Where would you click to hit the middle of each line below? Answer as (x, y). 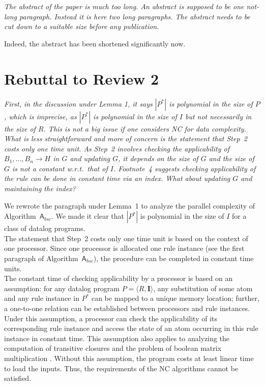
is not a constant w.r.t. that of (60, 168)
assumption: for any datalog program (62, 288)
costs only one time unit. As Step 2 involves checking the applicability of (117, 148)
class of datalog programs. (45, 228)
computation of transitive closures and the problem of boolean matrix (113, 348)
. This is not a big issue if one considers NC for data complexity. (145, 128)
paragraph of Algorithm (41, 258)
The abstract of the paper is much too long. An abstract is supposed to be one (124, 6)
